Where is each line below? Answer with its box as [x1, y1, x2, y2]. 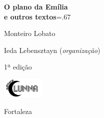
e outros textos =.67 [4, 11, 71, 21]
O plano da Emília [4, 1, 68, 11]
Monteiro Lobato [4, 28, 55, 38]
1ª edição [4, 61, 32, 72]
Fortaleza [4, 105, 32, 116]
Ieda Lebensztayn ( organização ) [4, 44, 101, 55]
